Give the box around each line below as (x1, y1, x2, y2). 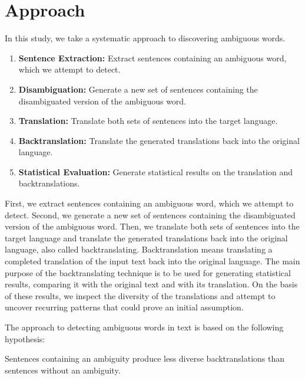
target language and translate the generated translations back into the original (5, 231, 288, 244)
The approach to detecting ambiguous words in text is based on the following (5, 321, 284, 333)
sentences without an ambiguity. (5, 363, 121, 376)
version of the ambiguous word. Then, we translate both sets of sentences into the (5, 220, 300, 232)
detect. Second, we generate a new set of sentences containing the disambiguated (5, 208, 296, 221)
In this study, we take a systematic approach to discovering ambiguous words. (5, 32, 286, 44)
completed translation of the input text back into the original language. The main (5, 255, 300, 267)
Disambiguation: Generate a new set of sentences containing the (18, 83, 258, 95)
